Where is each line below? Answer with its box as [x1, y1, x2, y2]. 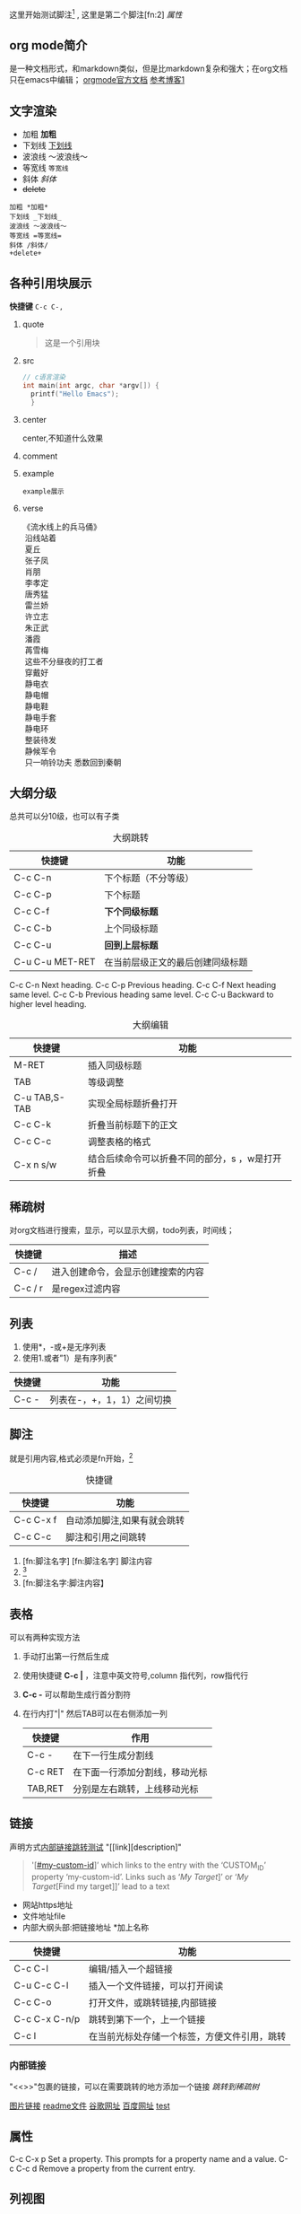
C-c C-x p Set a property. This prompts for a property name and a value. [9, 2153, 277, 2164]
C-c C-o [13, 1996, 52, 2008]
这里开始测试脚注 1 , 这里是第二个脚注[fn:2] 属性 [9, 8, 183, 20]
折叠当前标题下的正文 [88, 1119, 178, 1132]
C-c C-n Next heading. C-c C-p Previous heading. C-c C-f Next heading [9, 980, 277, 991]
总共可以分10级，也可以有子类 [9, 811, 120, 822]
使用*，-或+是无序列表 [21, 1342, 107, 1352]
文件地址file [21, 1911, 65, 1921]
